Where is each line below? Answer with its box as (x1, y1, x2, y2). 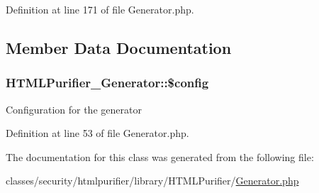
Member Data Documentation (6, 36, 232, 58)
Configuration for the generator (6, 101, 142, 116)
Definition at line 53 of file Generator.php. (6, 126, 189, 140)
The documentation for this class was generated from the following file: (6, 149, 314, 164)
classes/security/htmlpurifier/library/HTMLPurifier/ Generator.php (6, 173, 299, 188)
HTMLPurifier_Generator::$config (6, 74, 209, 92)
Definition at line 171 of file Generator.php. (6, 2, 194, 16)
